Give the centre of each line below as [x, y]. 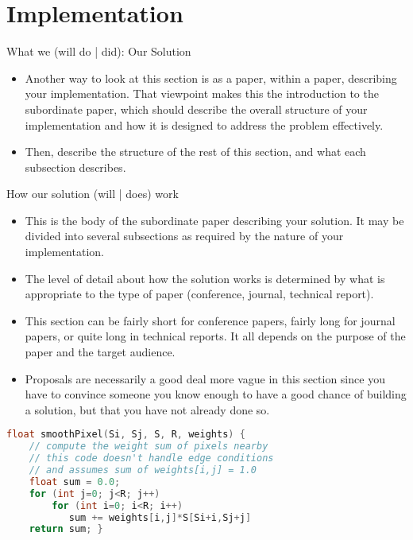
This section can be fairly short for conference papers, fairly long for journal [210, 320]
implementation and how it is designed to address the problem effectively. [204, 124]
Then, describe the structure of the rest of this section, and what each [195, 152]
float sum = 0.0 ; [75, 482]
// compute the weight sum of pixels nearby [149, 447]
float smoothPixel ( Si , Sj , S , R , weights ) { [126, 435]
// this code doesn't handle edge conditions [151, 458]
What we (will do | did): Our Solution [99, 51]
